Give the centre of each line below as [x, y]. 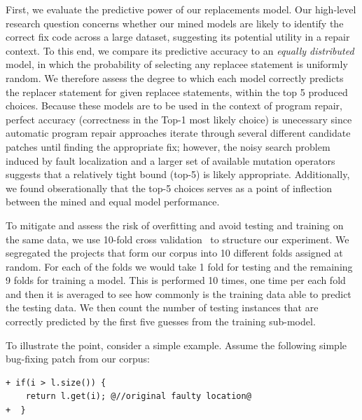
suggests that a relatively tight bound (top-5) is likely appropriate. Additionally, [178, 174]
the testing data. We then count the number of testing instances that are [162, 307]
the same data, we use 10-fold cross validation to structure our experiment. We [177, 239]
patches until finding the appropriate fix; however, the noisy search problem [168, 146]
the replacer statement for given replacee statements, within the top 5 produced [177, 92]
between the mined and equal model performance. [113, 202]
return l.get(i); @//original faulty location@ [138, 397]
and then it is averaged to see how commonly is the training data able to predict [179, 293]
